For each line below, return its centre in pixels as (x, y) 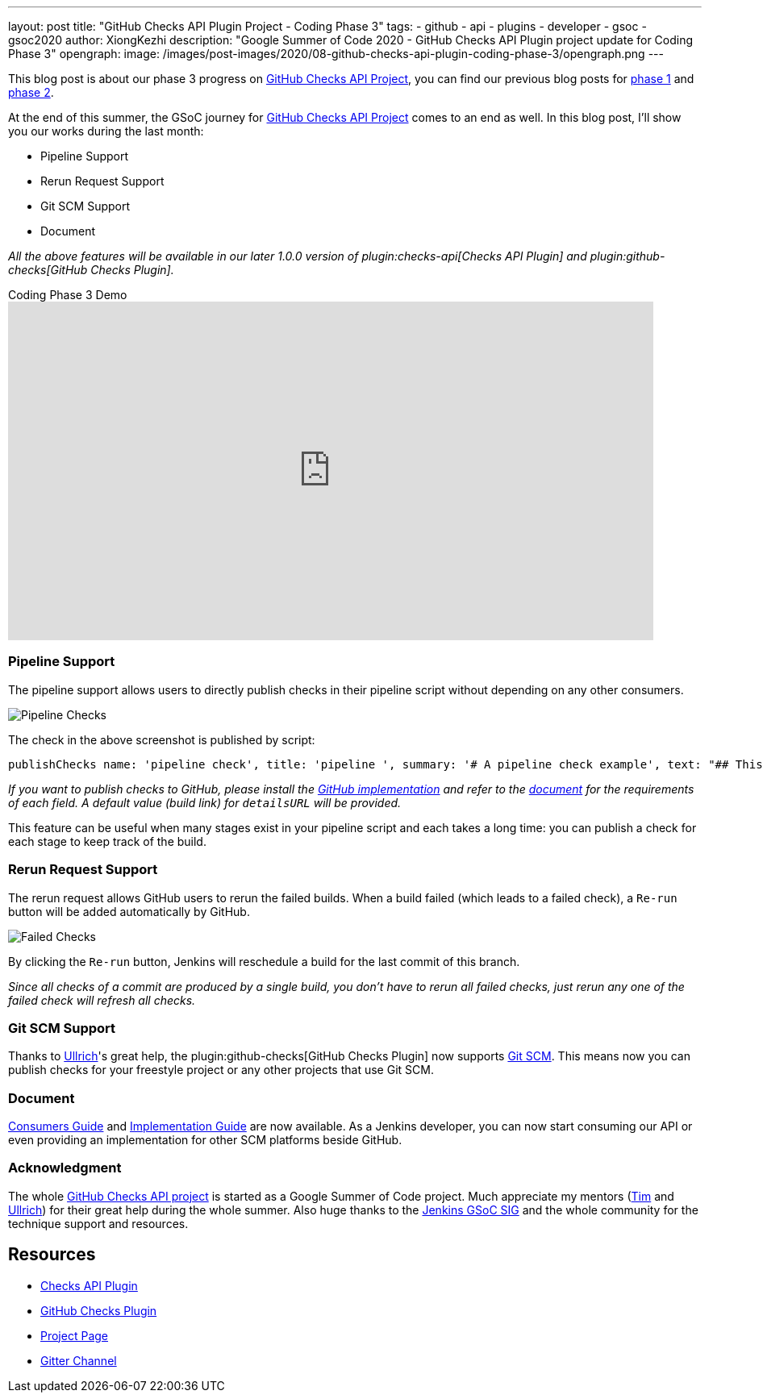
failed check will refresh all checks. (102, 1000)
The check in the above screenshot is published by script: (162, 739)
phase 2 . (31, 92)
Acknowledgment (65, 1168)
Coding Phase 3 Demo (68, 295)
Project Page (74, 1335)
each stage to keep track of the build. (107, 841)
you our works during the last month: (106, 131)
